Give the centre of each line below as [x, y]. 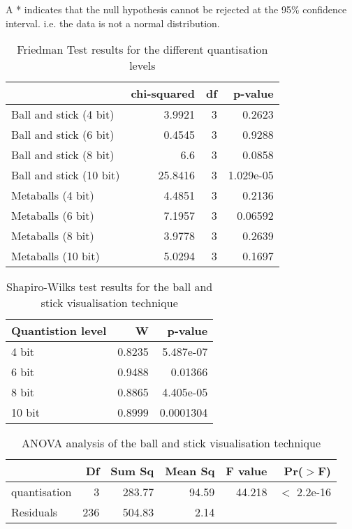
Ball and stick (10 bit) [66, 175]
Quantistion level [59, 331]
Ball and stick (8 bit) [63, 155]
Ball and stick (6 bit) [63, 135]
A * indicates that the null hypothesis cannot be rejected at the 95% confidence [176, 9]
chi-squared [163, 94]
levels [142, 66]
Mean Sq [190, 471]
